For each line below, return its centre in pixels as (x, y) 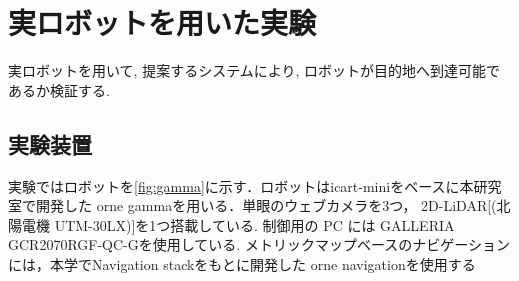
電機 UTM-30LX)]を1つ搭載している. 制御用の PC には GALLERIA (238, 224)
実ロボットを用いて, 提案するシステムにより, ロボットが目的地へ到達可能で (254, 70)
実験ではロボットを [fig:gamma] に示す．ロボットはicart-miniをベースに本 (241, 185)
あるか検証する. (59, 89)
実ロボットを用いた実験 (162, 22)
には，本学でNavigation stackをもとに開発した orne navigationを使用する (242, 263)
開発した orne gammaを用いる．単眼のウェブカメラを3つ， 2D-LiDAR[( (266, 205)
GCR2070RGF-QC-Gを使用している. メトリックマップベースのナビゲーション (259, 244)
